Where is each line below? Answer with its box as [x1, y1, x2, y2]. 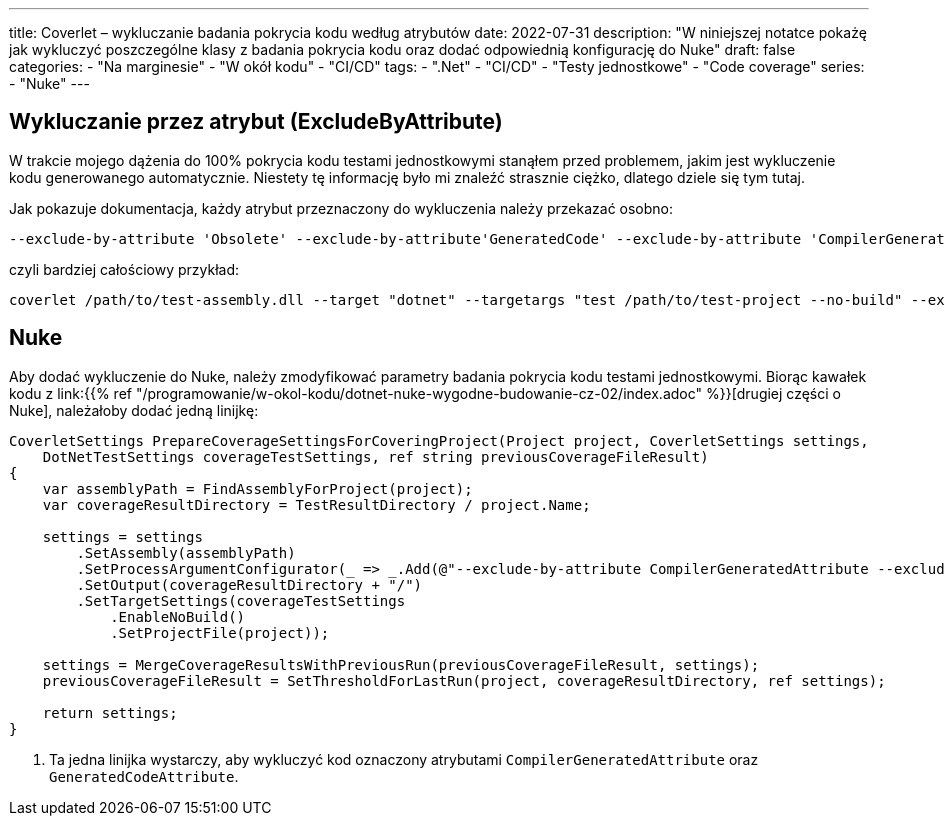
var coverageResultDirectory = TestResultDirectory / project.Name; [42, 496, 591, 513]
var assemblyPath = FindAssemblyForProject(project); [42, 480, 473, 497]
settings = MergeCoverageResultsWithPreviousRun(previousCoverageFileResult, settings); [42, 656, 760, 673]
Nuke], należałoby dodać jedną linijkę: [9, 401, 259, 419]
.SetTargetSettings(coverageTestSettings [76, 592, 406, 609]
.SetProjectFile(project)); [110, 624, 330, 641]
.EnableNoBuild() [110, 608, 246, 625]
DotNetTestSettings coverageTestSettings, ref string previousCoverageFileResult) [42, 448, 709, 465]
